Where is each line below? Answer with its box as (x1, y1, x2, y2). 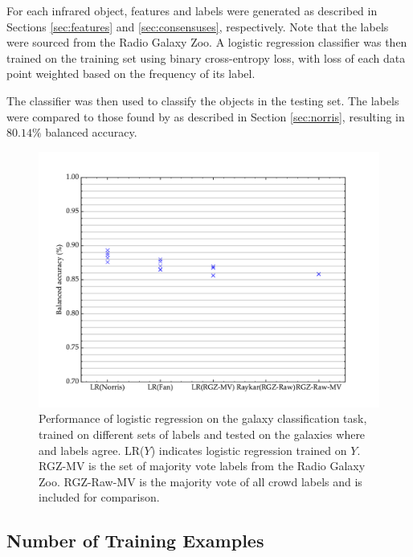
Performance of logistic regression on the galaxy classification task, (39, 410, 367, 427)
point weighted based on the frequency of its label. (6, 65, 256, 82)
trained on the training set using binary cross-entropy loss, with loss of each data (6, 49, 406, 66)
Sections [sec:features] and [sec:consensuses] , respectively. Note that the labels (6, 18, 389, 35)
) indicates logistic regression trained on (150, 441, 347, 458)
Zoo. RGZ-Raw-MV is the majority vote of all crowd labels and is (39, 473, 362, 489)
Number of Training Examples (6, 528, 264, 553)
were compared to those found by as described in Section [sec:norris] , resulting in (6, 108, 405, 125)
